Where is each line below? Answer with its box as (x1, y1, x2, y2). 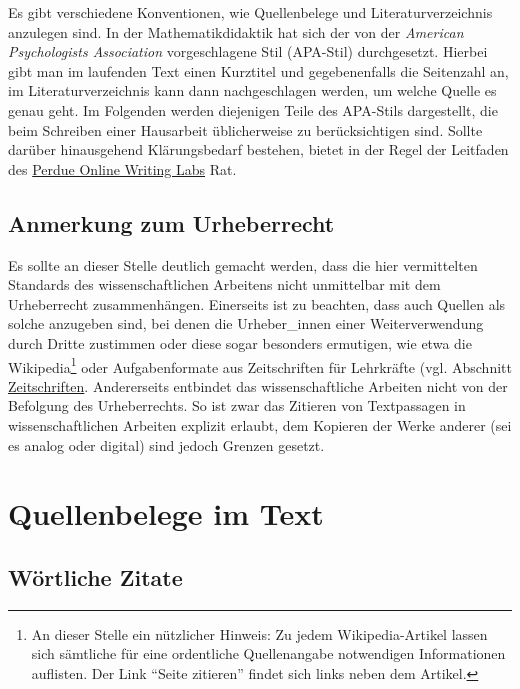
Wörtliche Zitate (8, 561, 183, 592)
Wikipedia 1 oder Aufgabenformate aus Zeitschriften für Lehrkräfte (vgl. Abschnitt (8, 353, 512, 377)
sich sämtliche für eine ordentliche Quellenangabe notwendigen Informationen (31, 643, 506, 664)
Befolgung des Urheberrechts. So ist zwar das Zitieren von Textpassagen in (8, 395, 466, 416)
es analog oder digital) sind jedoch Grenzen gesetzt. (8, 434, 325, 455)
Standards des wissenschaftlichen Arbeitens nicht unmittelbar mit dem (8, 274, 441, 295)
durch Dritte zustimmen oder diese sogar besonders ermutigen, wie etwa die (8, 332, 472, 353)
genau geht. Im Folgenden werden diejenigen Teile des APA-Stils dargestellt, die (8, 99, 498, 120)
